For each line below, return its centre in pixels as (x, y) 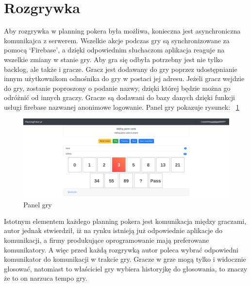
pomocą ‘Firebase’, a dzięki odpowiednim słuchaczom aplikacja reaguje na (114, 50)
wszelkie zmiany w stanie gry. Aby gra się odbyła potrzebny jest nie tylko (113, 59)
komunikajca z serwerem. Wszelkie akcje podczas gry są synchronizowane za (117, 40)
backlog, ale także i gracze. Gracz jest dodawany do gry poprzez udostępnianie (121, 69)
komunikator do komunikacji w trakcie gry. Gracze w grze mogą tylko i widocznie (125, 259)
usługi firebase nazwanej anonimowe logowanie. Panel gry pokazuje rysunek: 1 (122, 107)
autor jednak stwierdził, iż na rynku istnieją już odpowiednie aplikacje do (113, 230)
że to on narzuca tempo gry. (46, 278)
